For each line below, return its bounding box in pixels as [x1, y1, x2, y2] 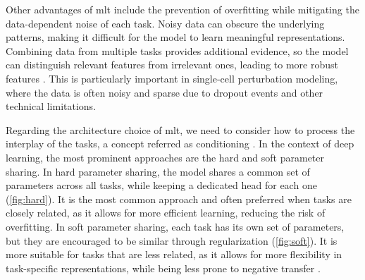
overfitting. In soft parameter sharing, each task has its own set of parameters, [6, 219, 345, 233]
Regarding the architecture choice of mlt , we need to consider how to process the [6, 122, 355, 137]
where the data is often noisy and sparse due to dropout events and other [6, 85, 323, 99]
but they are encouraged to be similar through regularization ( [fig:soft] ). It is [6, 233, 338, 248]
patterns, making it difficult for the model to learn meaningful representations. [6, 30, 345, 44]
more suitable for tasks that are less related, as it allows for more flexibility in [6, 247, 342, 262]
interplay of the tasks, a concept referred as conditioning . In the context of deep [6, 136, 354, 151]
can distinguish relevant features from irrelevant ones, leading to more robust [6, 57, 338, 72]
